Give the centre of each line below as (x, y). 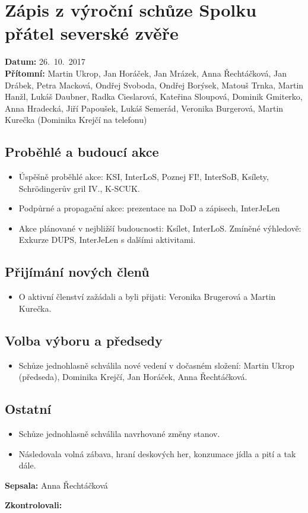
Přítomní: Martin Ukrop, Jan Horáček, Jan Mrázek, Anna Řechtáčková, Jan (146, 73)
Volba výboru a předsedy (84, 340)
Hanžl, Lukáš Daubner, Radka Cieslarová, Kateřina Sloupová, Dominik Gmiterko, (154, 96)
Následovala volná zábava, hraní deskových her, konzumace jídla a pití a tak (157, 453)
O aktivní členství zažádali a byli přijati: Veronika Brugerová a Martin (147, 297)
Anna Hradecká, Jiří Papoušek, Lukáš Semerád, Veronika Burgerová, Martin (144, 108)
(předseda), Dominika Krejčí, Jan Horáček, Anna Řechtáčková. (133, 377)
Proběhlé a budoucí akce (82, 152)
